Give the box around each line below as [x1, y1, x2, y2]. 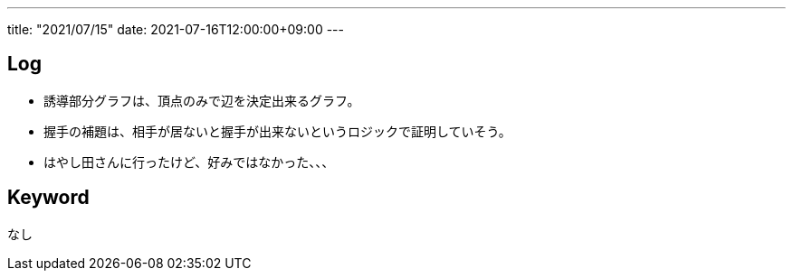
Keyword [7, 186, 90, 209]
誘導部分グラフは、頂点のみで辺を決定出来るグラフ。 [43, 92, 360, 108]
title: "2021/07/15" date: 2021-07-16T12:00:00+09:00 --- [7, 22, 344, 37]
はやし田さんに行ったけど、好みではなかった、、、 [43, 153, 335, 170]
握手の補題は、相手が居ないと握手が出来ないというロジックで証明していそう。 [43, 123, 511, 139]
